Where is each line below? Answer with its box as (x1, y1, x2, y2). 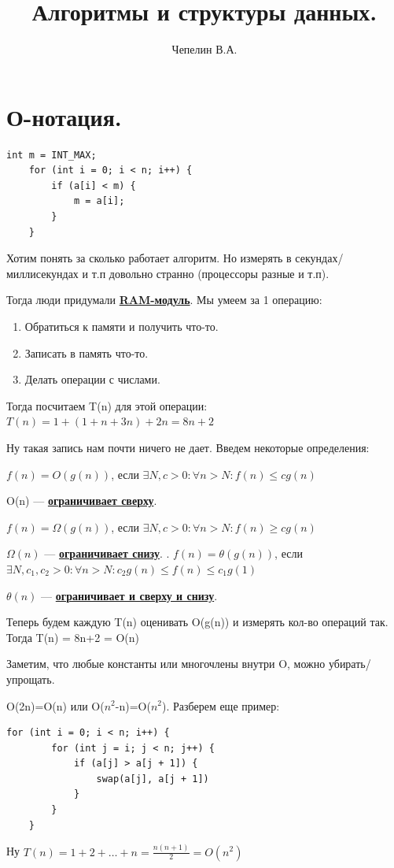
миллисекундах (6, 265, 79, 281)
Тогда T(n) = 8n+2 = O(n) (6, 629, 140, 645)
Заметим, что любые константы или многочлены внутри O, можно (6, 655, 326, 672)
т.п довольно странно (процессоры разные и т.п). (91, 265, 330, 281)
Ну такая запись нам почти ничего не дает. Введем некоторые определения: (6, 439, 370, 455)
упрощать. (6, 670, 55, 687)
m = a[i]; (73, 195, 125, 207)
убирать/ (328, 655, 371, 672)
